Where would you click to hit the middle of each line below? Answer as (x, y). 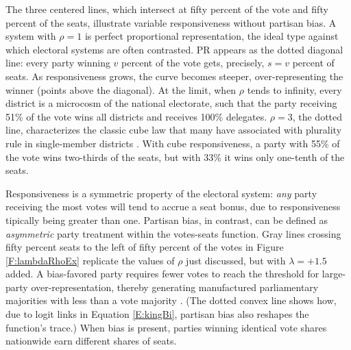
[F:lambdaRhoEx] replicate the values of (90, 260)
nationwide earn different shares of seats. (91, 341)
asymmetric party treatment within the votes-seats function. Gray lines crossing (173, 233)
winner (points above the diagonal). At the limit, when (121, 89)
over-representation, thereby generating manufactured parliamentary (175, 287)
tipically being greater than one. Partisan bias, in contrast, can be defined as (167, 220)
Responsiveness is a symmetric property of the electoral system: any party (161, 193)
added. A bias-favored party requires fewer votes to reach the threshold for (162, 274)
